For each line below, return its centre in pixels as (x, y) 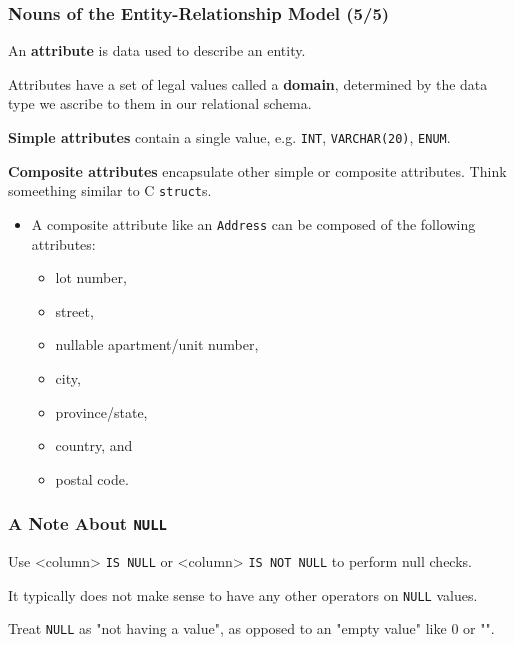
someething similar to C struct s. (110, 190)
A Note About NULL (87, 523)
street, (74, 310)
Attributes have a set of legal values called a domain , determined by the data (248, 83)
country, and (94, 445)
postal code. (92, 478)
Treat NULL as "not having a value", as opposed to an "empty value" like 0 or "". (251, 628)
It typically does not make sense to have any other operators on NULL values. (243, 594)
